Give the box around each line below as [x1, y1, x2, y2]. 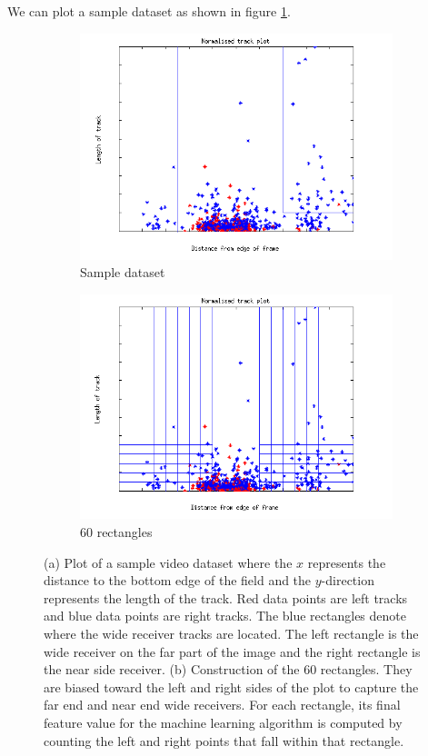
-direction [321, 571, 374, 590]
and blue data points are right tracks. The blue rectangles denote [44, 606, 406, 625]
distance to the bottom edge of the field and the [44, 571, 312, 590]
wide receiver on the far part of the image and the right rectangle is [44, 642, 421, 661]
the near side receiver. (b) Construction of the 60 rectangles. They [44, 660, 413, 679]
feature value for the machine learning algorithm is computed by [44, 713, 403, 731]
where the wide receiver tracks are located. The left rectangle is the [44, 624, 419, 643]
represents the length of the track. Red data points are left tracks [44, 588, 408, 607]
